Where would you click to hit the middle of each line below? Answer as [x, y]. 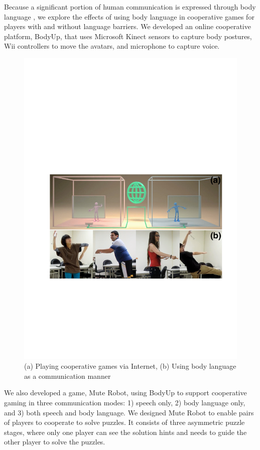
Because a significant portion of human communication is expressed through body [130, 7]
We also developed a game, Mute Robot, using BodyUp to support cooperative [125, 393]
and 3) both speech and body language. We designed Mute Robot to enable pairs [129, 412]
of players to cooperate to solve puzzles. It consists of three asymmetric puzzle [124, 422]
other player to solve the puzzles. [55, 442]
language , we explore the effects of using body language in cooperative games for [129, 16]
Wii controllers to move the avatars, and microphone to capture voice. [112, 46]
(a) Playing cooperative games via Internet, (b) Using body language [130, 366]
